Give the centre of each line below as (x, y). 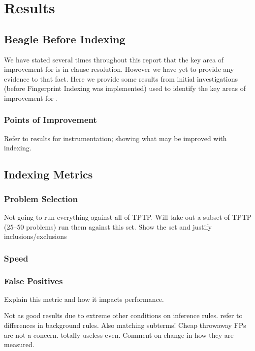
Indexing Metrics (48, 174)
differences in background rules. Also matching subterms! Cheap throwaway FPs (125, 325)
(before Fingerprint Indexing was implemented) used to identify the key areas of (125, 88)
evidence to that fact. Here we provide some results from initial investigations (121, 78)
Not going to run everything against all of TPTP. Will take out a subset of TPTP (128, 217)
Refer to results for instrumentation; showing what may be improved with (115, 138)
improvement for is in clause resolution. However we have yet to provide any (119, 69)
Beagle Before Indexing (65, 39)
